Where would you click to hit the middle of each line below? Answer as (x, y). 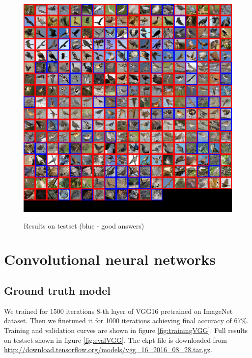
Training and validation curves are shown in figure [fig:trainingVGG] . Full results (126, 330)
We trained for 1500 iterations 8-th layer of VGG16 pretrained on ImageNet (118, 311)
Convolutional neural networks (110, 259)
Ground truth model (57, 290)
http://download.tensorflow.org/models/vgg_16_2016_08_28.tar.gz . (108, 349)
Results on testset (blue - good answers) (84, 225)
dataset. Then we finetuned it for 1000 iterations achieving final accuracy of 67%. (126, 320)
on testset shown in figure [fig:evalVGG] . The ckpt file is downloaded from (116, 340)
